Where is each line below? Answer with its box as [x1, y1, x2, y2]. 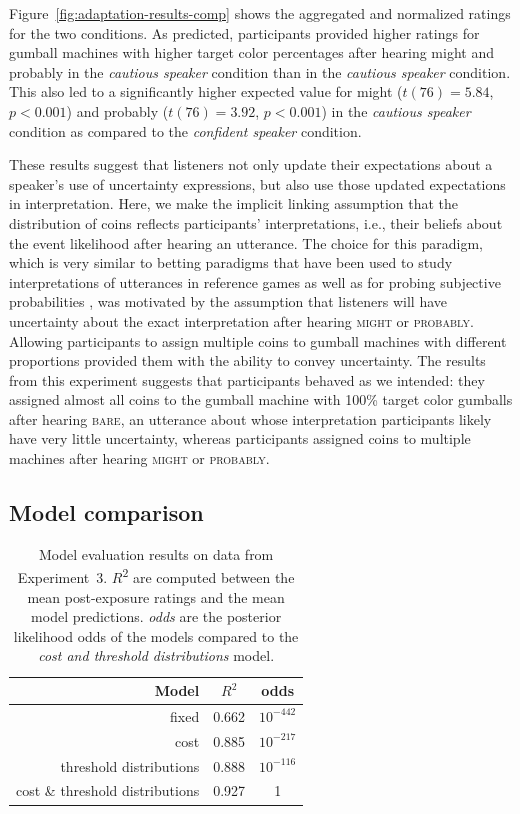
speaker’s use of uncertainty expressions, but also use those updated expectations [9, 173, 506, 194]
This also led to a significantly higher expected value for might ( [9, 81, 403, 102]
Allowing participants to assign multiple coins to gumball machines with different [9, 330, 507, 351]
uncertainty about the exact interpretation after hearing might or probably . [9, 310, 474, 331]
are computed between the [132, 567, 295, 588]
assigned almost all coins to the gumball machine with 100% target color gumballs [9, 389, 513, 410]
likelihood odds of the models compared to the [13, 625, 299, 646]
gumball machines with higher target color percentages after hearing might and [9, 42, 494, 63]
